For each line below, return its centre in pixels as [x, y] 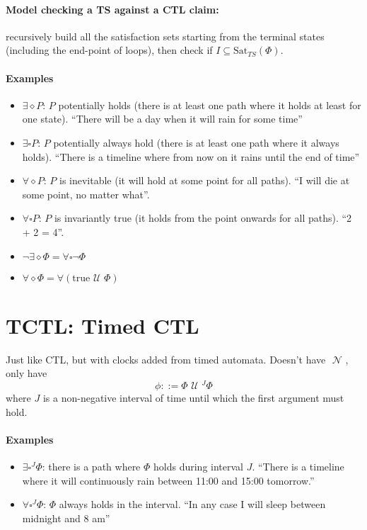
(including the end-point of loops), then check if [109, 50]
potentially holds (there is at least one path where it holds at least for [210, 105]
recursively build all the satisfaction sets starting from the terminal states [165, 36]
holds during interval [198, 466]
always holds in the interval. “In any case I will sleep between [192, 504]
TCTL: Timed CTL [103, 325]
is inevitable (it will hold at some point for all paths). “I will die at [205, 180]
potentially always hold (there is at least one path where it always [196, 142]
